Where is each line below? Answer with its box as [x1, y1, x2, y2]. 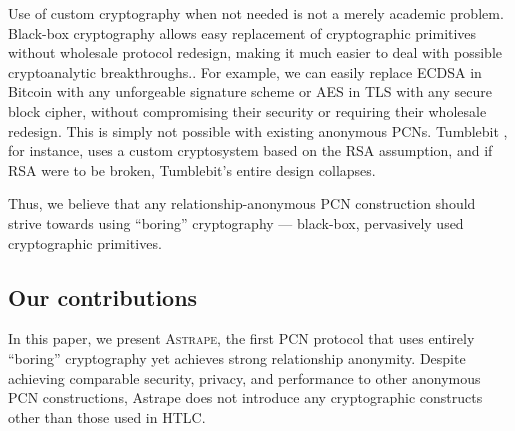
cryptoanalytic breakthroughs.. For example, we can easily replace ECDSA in [8, 61, 482, 82]
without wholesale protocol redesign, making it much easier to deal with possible [8, 42, 502, 63]
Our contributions [8, 281, 198, 312]
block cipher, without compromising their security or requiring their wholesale [8, 100, 487, 121]
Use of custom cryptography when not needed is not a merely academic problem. [8, 3, 504, 23]
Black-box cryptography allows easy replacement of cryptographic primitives [8, 22, 477, 43]
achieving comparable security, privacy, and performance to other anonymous [8, 367, 481, 388]
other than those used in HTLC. [8, 406, 206, 427]
